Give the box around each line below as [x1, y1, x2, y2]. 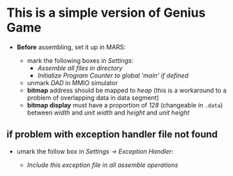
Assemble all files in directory [37, 64, 123, 72]
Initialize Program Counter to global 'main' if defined [37, 71, 189, 80]
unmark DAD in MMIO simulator [27, 78, 118, 87]
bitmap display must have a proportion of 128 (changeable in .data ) [27, 101, 223, 109]
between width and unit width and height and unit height [27, 108, 190, 117]
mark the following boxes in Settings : [27, 56, 134, 64]
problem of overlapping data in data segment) [27, 93, 160, 102]
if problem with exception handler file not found [6, 129, 218, 140]
